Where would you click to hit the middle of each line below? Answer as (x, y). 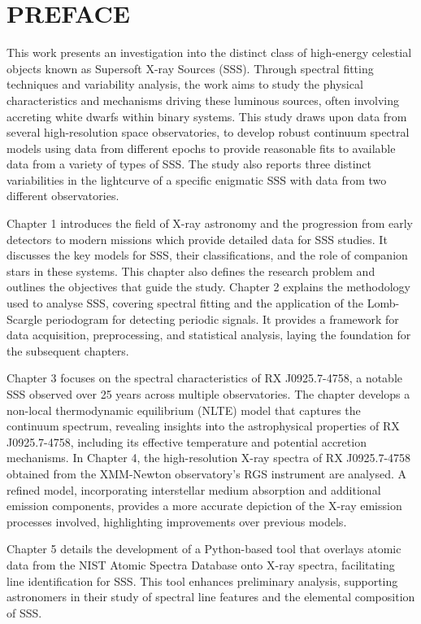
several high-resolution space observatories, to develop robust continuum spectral (208, 132)
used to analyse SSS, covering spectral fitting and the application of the (185, 303)
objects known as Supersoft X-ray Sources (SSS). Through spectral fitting (190, 68)
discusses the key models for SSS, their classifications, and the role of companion (207, 255)
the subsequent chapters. (68, 350)
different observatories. (63, 196)
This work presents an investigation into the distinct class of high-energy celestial (209, 52)
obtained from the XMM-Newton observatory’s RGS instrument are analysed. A (206, 473)
